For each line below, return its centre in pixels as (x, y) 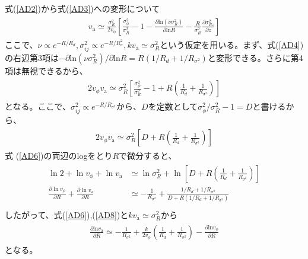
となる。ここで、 (38, 106)
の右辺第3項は (32, 57)
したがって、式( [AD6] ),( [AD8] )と (67, 215)
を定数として (173, 106)
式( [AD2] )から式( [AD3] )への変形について (82, 8)
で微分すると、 (148, 156)
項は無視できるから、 (46, 70)
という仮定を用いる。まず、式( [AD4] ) (232, 44)
